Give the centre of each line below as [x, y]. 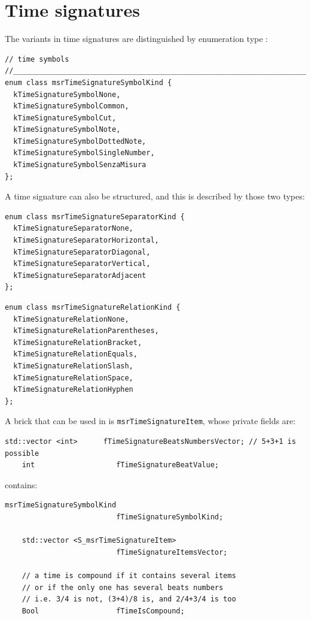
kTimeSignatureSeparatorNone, [73, 229]
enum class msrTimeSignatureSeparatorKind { [95, 217]
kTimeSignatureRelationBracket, [78, 342]
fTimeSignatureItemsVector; [172, 552]
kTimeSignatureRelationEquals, [75, 354]
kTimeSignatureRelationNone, [71, 319]
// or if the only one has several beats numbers [123, 587]
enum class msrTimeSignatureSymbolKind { [89, 82]
